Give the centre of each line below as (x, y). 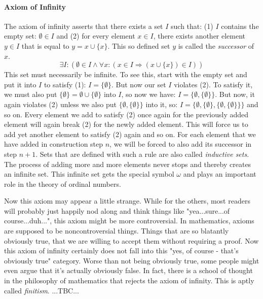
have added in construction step (54, 144)
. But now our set (139, 84)
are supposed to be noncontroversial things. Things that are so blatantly (117, 231)
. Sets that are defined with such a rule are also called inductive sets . (142, 154)
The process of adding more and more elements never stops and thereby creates (128, 164)
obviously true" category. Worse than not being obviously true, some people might (132, 260)
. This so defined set (139, 45)
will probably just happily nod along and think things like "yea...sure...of (117, 210)
